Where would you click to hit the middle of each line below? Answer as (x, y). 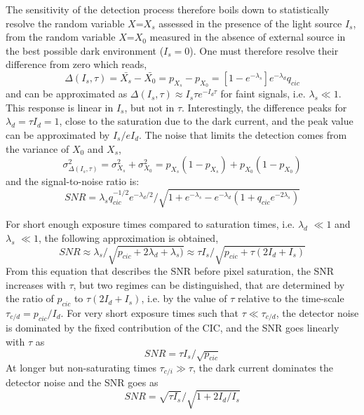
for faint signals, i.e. (263, 94)
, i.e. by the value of (184, 298)
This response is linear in (60, 107)
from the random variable (61, 37)
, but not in (149, 107)
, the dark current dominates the (263, 368)
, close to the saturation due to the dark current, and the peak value (206, 121)
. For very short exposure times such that (150, 313)
